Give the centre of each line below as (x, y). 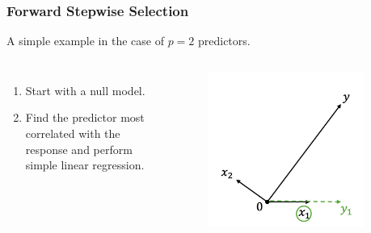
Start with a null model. (85, 90)
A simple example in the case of (85, 41)
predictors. (224, 41)
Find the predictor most (85, 117)
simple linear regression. (85, 165)
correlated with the (73, 133)
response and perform (79, 149)
